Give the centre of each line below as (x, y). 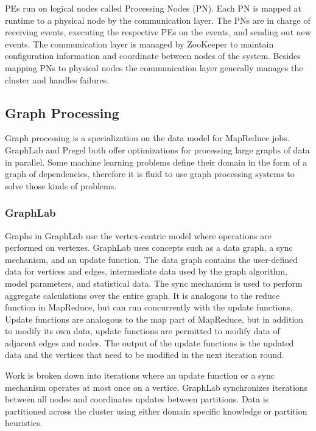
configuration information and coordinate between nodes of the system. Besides (153, 56)
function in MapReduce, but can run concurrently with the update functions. (149, 307)
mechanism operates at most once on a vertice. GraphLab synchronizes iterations (156, 387)
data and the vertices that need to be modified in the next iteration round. (145, 355)
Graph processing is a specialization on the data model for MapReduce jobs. (147, 138)
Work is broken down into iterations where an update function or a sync (140, 375)
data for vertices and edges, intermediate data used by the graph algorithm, (146, 271)
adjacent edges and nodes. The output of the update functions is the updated (149, 342)
